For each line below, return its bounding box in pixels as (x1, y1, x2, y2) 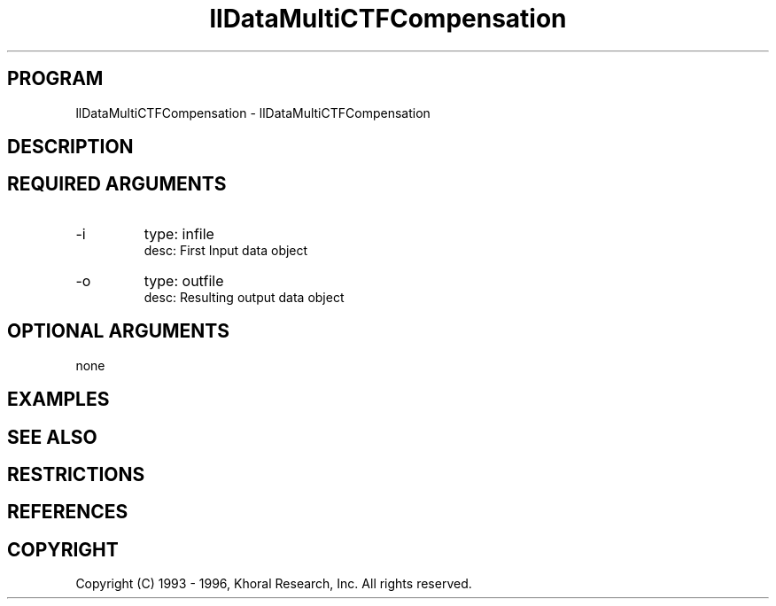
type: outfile (144, 271, 224, 290)
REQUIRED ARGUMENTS (7, 173, 227, 196)
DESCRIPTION (7, 136, 134, 159)
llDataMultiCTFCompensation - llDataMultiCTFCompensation (75, 105, 431, 120)
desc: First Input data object (144, 242, 308, 258)
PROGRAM (7, 67, 104, 90)
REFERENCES (7, 501, 128, 524)
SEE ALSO (7, 425, 97, 448)
